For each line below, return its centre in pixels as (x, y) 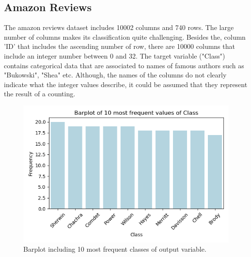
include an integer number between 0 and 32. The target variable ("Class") (115, 55)
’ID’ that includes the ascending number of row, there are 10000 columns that (119, 46)
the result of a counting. (40, 94)
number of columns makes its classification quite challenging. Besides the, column (125, 37)
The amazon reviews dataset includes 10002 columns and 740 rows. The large (119, 27)
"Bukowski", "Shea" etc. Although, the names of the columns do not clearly (115, 75)
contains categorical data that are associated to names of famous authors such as (124, 65)
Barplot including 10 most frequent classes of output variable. (115, 249)
